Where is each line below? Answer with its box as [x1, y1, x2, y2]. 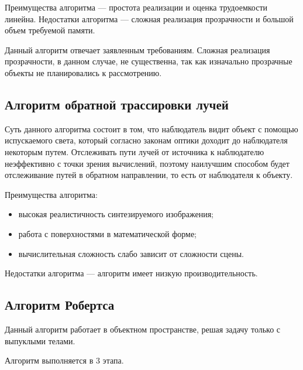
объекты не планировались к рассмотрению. [5, 66, 162, 78]
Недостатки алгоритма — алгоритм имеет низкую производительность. [5, 267, 258, 279]
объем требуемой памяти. [5, 24, 95, 36]
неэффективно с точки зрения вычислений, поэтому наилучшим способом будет [5, 157, 290, 169]
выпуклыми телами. [5, 334, 75, 347]
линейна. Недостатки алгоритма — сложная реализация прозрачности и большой [5, 12, 294, 25]
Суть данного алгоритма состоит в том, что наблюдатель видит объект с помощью [5, 122, 298, 135]
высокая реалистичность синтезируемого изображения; [18, 208, 214, 220]
